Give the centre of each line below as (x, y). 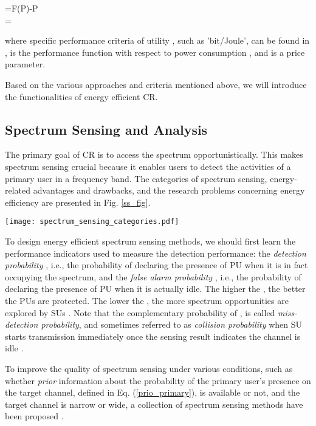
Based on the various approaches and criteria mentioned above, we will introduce (156, 84)
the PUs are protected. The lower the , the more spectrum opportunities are (147, 300)
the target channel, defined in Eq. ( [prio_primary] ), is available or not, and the (153, 392)
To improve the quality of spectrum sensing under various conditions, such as (149, 368)
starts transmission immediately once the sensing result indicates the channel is (153, 336)
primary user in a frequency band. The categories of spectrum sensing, (136, 178)
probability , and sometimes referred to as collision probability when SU (171, 324)
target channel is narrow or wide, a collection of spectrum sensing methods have (154, 404)
